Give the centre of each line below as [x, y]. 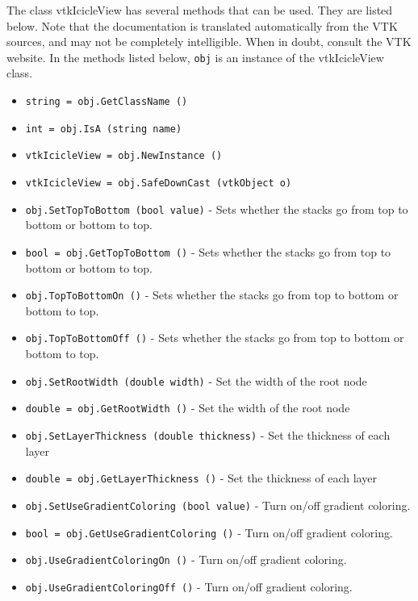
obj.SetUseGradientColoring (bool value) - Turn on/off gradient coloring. [218, 505]
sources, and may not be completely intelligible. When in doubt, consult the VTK [209, 42]
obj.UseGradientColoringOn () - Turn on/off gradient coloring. [186, 559]
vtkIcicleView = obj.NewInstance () [124, 156]
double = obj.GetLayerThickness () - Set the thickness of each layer [201, 478]
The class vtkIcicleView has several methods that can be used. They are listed [200, 10]
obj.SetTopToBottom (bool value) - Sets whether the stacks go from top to [217, 209]
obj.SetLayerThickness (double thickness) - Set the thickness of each [208, 434]
